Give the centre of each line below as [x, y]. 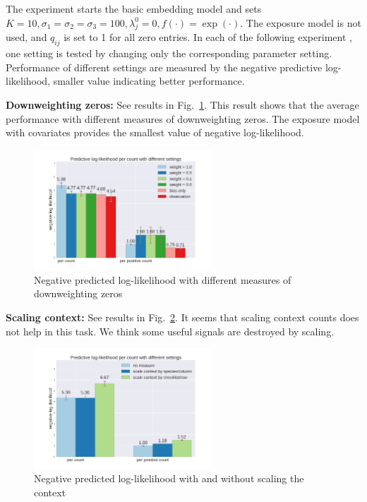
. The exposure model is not [301, 22]
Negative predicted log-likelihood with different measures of [163, 279]
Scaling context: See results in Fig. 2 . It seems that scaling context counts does [182, 317]
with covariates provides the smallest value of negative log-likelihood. [155, 132]
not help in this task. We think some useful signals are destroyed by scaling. [170, 331]
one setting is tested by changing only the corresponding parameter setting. [169, 53]
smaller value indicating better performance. [149, 81]
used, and [26, 37]
